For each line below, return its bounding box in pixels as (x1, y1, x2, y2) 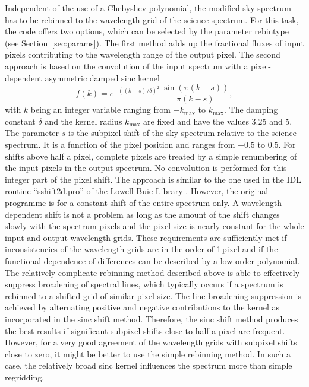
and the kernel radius (45, 115, 122, 127)
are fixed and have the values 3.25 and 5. (143, 115, 292, 127)
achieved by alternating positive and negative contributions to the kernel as (5, 301, 279, 313)
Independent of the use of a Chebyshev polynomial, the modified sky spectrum (5, 2, 291, 14)
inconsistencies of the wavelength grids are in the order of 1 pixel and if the (5, 243, 278, 255)
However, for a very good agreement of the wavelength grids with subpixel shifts (5, 336, 297, 348)
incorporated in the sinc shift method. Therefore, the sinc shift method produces (5, 312, 298, 325)
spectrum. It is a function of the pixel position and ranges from (5, 138, 235, 150)
